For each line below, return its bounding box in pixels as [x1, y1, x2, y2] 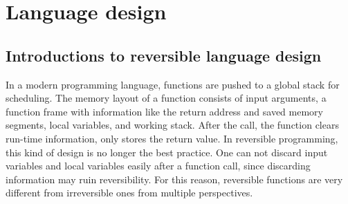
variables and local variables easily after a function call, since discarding [6, 158, 311, 173]
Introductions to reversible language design [6, 44, 322, 66]
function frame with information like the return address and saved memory [6, 104, 323, 118]
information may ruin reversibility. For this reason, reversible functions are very [6, 171, 343, 186]
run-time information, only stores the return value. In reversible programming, [6, 131, 338, 145]
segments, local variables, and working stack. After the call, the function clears [6, 118, 339, 132]
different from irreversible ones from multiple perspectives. [6, 185, 253, 200]
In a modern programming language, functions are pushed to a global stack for [6, 77, 340, 91]
